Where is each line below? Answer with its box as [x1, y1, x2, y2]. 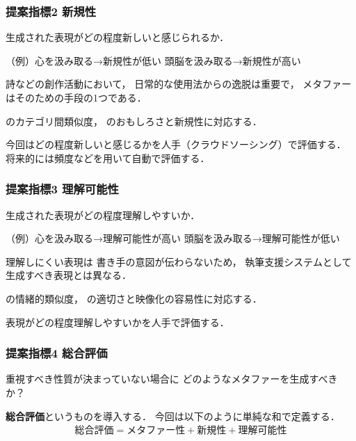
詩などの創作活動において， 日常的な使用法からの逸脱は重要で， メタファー [6, 77, 352, 91]
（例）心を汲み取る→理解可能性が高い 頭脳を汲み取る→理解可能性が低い [6, 231, 340, 246]
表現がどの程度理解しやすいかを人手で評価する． [6, 314, 229, 329]
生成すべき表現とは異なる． [6, 268, 132, 282]
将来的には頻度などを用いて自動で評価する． [6, 150, 210, 165]
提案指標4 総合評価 [6, 344, 108, 362]
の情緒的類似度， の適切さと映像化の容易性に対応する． [6, 291, 262, 305]
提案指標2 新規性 [6, 2, 97, 19]
